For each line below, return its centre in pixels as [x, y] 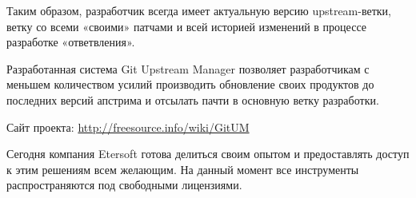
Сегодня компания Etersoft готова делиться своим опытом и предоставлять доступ [208, 154]
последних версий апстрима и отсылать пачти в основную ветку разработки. [193, 99]
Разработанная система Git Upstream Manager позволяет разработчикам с [188, 68]
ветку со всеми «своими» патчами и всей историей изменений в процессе [186, 26]
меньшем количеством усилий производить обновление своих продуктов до [190, 84]
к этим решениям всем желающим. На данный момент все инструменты [183, 169]
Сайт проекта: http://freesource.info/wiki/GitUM [128, 127]
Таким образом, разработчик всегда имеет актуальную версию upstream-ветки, [199, 10]
